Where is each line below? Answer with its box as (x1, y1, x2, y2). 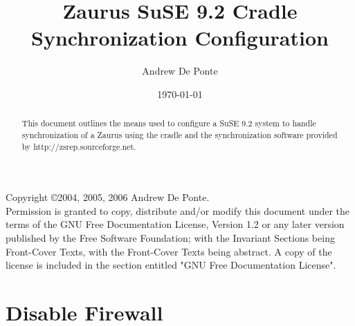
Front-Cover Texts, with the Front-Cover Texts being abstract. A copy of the (6, 244, 332, 258)
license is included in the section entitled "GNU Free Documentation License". (6, 258, 336, 272)
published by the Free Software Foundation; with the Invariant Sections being (6, 231, 335, 245)
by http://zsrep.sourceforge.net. (21, 140, 136, 152)
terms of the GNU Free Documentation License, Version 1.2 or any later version (6, 217, 345, 231)
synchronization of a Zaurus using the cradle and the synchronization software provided (21, 128, 338, 140)
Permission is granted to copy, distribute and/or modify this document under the (6, 203, 350, 218)
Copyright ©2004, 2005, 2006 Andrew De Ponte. (6, 190, 210, 204)
